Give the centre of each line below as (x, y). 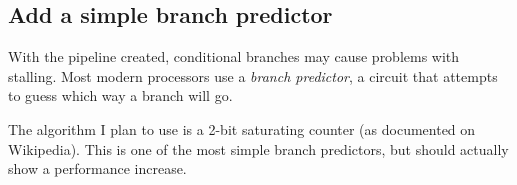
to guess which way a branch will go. (120, 95)
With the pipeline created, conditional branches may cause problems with (234, 56)
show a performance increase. (97, 168)
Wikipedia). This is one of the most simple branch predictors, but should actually (258, 148)
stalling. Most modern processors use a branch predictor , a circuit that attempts (253, 75)
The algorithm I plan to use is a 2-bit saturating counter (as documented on (242, 128)
